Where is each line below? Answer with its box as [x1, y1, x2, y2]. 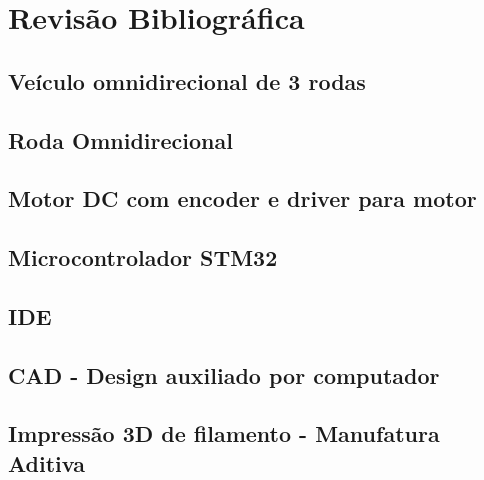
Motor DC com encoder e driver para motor [8, 183, 477, 214]
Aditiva [8, 447, 85, 478]
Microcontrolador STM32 [8, 242, 278, 273]
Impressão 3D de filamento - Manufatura [8, 418, 440, 449]
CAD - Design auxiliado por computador [8, 359, 440, 390]
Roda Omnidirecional [8, 124, 233, 155]
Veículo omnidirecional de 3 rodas [8, 65, 366, 96]
